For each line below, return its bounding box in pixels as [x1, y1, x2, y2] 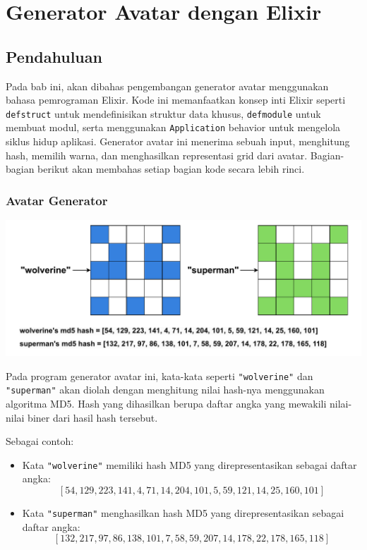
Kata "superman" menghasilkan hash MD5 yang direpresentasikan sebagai [22, 505, 344, 520]
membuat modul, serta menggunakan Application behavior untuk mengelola [6, 120, 341, 135]
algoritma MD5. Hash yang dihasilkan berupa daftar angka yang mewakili [6, 396, 327, 410]
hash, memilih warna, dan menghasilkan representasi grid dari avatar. [6, 147, 308, 162]
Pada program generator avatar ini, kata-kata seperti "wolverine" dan [6, 368, 313, 383]
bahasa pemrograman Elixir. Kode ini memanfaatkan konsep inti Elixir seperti [6, 92, 346, 107]
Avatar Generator [6, 191, 108, 209]
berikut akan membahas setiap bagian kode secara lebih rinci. [37, 161, 305, 176]
